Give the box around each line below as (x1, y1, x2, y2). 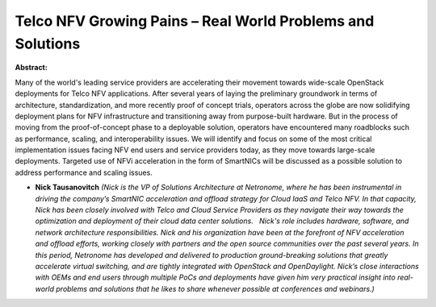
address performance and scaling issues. (15, 168, 153, 177)
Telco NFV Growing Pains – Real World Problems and (15, 12, 375, 30)
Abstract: (15, 63, 48, 73)
